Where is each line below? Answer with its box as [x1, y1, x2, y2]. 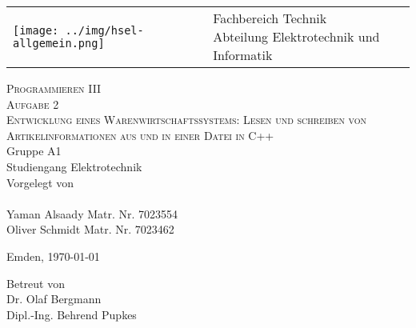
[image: [13, 23, 59, 37]
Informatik [213, 46, 273, 64]
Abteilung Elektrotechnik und [213, 27, 380, 46]
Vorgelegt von [6, 174, 74, 190]
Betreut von [6, 274, 65, 291]
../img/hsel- [65, 23, 144, 37]
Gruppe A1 [6, 142, 62, 159]
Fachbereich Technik [213, 9, 327, 27]
